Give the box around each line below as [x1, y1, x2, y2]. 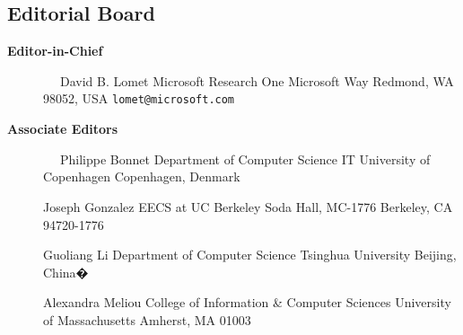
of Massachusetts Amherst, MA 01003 [43, 310, 251, 329]
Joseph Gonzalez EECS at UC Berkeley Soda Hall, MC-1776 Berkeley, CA [43, 197, 453, 216]
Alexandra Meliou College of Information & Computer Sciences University [43, 293, 451, 312]
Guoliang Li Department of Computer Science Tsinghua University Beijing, [43, 245, 457, 264]
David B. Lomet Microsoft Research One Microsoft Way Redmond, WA [59, 71, 454, 90]
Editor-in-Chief [7, 41, 103, 60]
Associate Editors [7, 119, 118, 138]
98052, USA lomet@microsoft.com [43, 89, 235, 108]
